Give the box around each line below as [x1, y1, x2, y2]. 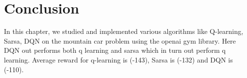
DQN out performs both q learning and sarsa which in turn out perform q [4, 45, 226, 55]
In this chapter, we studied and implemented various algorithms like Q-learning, [4, 26, 244, 36]
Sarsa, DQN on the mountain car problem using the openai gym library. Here [4, 35, 236, 46]
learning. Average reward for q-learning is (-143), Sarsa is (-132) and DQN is [4, 54, 233, 64]
